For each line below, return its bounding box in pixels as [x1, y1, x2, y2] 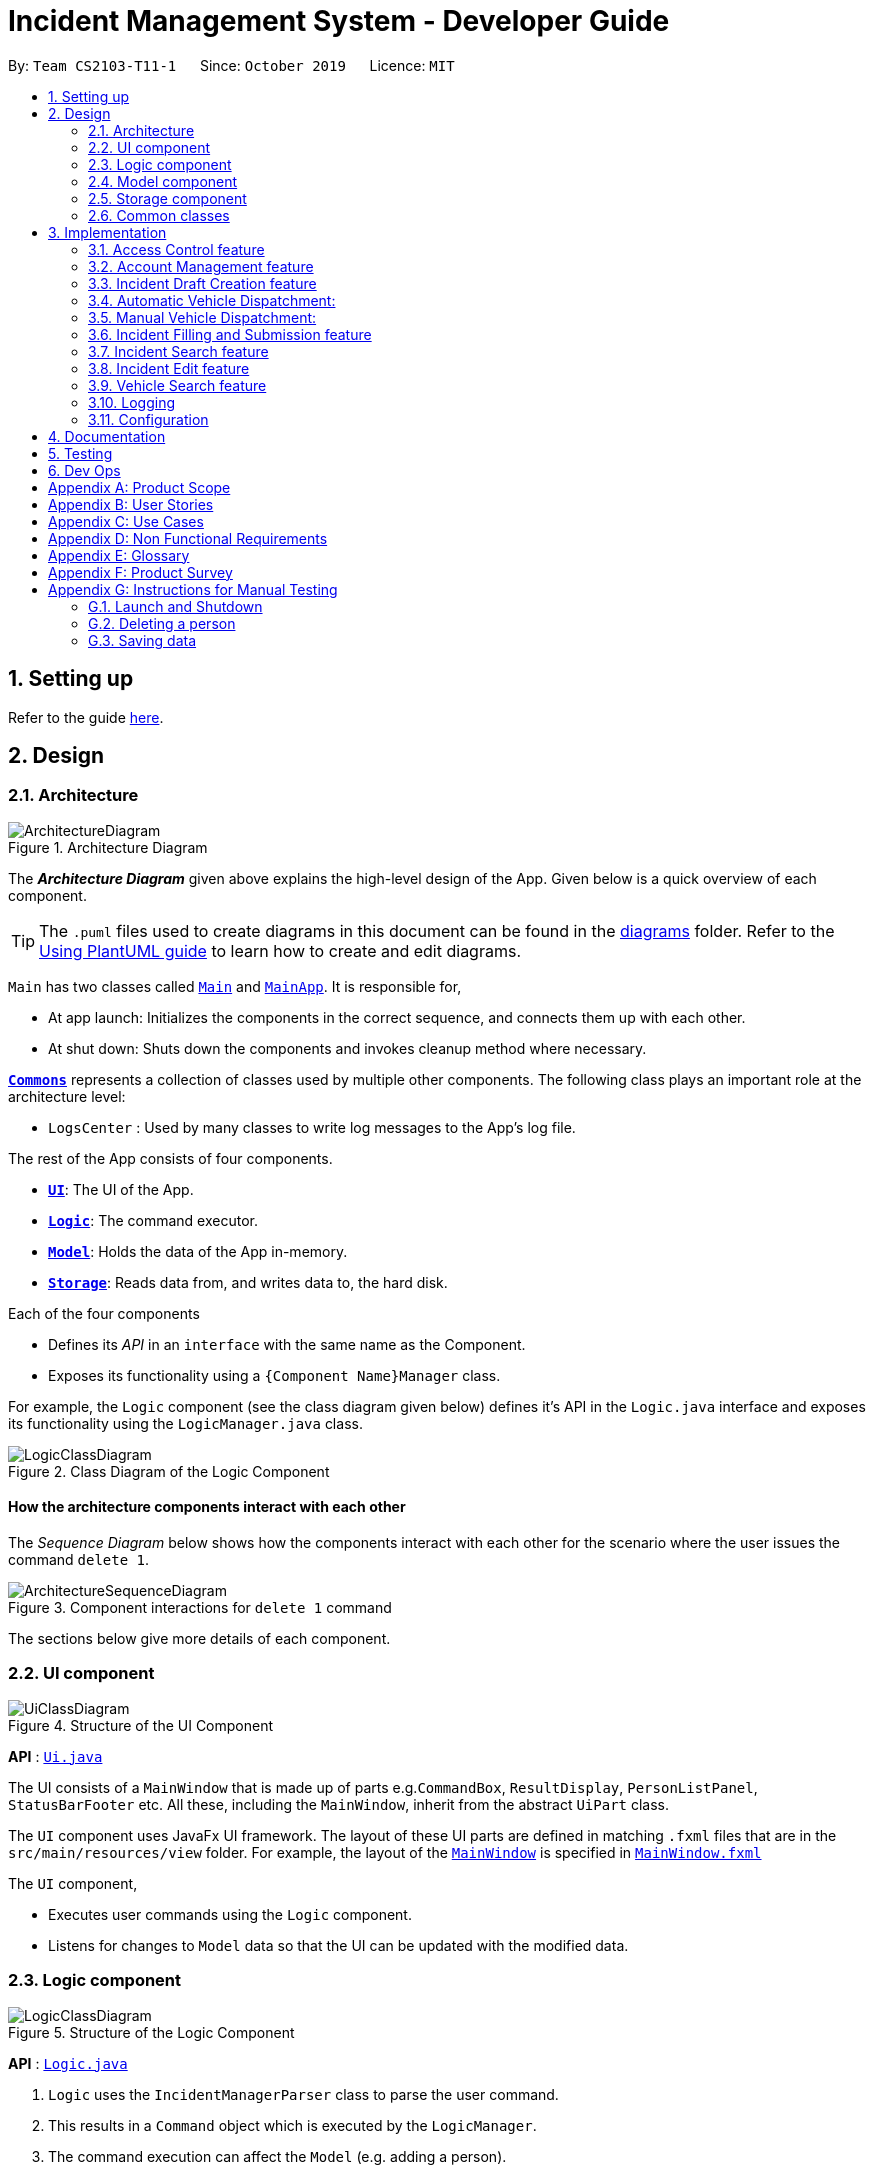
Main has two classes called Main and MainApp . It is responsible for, [8, 977, 462, 995]
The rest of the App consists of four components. [8, 1149, 333, 1167]
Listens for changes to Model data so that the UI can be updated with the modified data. [48, 1936, 629, 1954]
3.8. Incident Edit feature [88, 359, 250, 377]
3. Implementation [48, 223, 167, 241]
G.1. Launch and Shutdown [88, 597, 263, 615]
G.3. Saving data [88, 631, 197, 649]
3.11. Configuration [88, 410, 209, 428]
